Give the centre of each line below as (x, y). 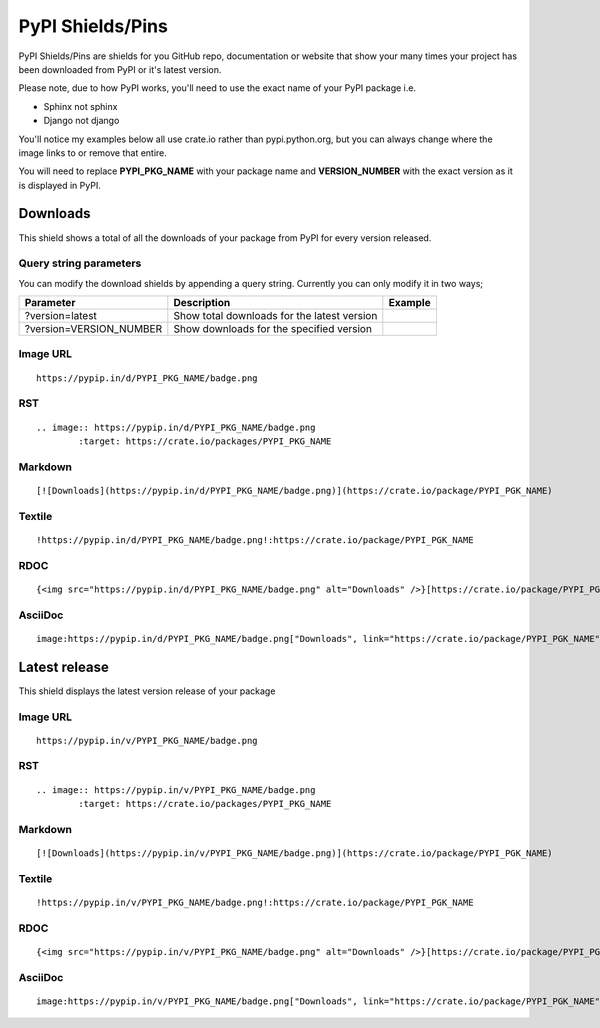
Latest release (63, 666)
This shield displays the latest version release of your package (147, 691)
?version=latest (60, 316)
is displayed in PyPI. (60, 185)
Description (202, 303)
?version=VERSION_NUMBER (93, 329)
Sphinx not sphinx (80, 106)
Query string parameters (80, 263)
